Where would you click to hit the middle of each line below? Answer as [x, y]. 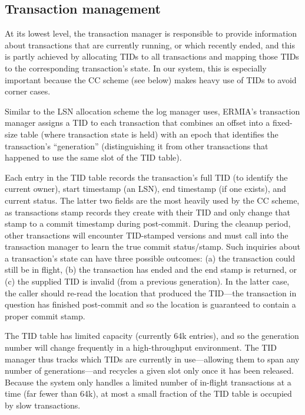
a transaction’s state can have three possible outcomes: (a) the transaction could [150, 258]
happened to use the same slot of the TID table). [93, 157]
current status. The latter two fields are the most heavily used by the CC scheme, [152, 200]
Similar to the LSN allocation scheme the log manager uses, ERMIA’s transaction [152, 111]
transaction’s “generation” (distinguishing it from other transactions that [137, 146]
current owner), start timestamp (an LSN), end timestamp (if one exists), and [145, 189]
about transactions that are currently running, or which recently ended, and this [150, 45]
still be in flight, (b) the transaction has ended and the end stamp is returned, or [151, 269]
